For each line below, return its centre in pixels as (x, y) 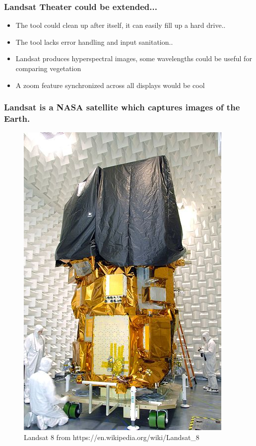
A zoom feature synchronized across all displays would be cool (110, 85)
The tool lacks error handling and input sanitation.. (94, 42)
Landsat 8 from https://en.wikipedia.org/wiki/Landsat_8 (112, 437)
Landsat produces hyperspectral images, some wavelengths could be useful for (134, 58)
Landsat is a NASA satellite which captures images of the (122, 107)
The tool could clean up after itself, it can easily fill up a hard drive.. (121, 25)
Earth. (17, 119)
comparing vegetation (48, 68)
